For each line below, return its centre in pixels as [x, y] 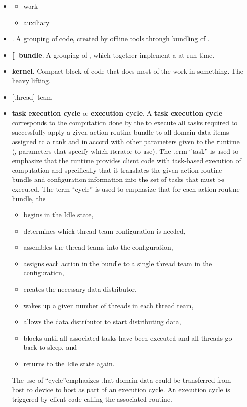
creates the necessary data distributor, [80, 289]
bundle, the [29, 198]
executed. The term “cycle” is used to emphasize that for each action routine [126, 188]
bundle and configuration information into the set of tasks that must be [118, 179]
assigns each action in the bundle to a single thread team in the [118, 263]
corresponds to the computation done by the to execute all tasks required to [125, 122]
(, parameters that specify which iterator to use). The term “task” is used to [125, 151]
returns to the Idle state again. [69, 364]
